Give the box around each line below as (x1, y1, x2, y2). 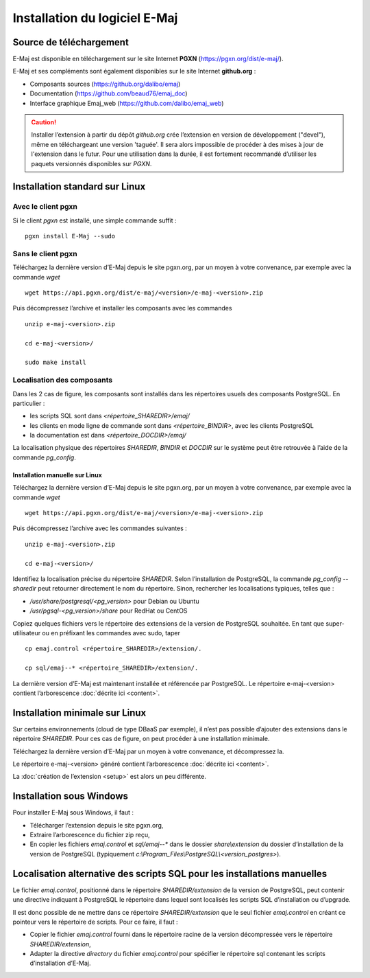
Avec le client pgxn (12, 202, 78, 212)
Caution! (31, 118, 57, 126)
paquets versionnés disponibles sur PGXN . (31, 159, 152, 168)
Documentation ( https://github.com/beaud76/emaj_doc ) (29, 89, 188, 98)
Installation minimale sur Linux (12, 707, 147, 718)
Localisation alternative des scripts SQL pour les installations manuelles (12, 867, 328, 879)
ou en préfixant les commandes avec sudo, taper (42, 628, 181, 637)
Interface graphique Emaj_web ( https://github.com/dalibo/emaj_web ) (29, 99, 224, 107)
